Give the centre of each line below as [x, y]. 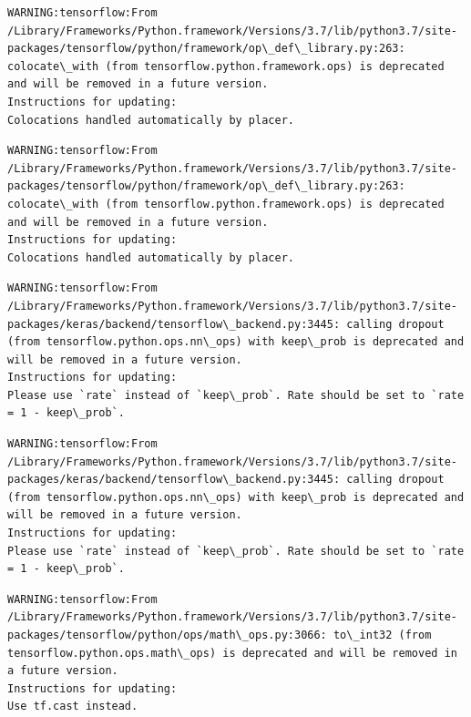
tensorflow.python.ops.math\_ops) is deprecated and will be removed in [232, 653]
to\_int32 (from [382, 635]
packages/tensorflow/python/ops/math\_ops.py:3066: [167, 635]
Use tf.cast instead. [73, 707]
